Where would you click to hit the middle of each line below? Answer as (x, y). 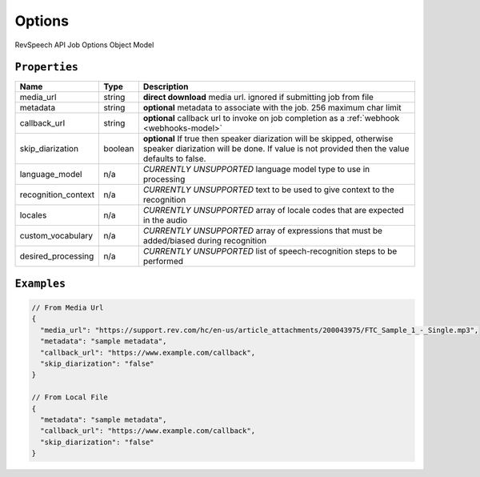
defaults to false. (174, 158)
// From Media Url (68, 308)
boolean (119, 149)
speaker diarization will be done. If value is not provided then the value (276, 149)
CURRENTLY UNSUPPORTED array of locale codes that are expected (273, 210)
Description (166, 86)
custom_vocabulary (56, 236)
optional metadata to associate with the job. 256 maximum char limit (272, 108)
